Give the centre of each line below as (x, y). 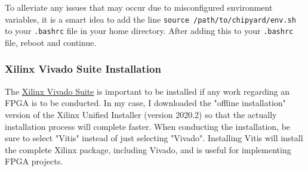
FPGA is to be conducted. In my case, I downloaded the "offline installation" (145, 103)
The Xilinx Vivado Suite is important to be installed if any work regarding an (147, 91)
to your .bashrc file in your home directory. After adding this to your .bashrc (149, 31)
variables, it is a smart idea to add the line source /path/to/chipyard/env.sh (150, 19)
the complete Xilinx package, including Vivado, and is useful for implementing (148, 149)
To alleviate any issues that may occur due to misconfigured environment (139, 7)
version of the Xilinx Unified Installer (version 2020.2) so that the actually (141, 114)
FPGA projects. (34, 161)
